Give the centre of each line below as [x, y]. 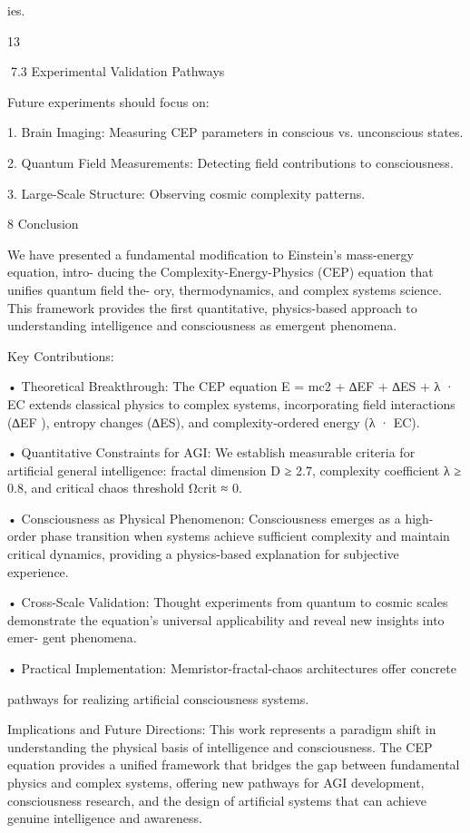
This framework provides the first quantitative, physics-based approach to [212, 307]
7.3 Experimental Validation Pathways [117, 71]
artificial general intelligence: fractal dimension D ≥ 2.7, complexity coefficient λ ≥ [235, 470]
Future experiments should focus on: [108, 101]
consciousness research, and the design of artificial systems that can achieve [217, 800]
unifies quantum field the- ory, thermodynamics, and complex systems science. [225, 289]
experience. [38, 571]
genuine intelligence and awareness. [105, 818]
